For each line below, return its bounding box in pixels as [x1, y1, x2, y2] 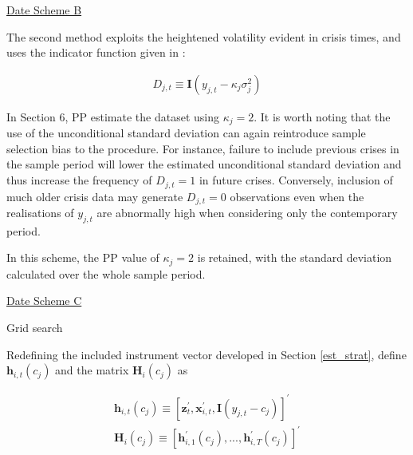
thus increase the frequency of [6, 172, 152, 188]
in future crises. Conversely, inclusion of [199, 172, 393, 188]
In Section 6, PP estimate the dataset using [6, 108, 219, 125]
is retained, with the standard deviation [197, 249, 392, 266]
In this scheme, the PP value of [6, 249, 159, 266]
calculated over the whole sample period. [6, 265, 206, 282]
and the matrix [55, 362, 129, 378]
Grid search [6, 318, 63, 335]
